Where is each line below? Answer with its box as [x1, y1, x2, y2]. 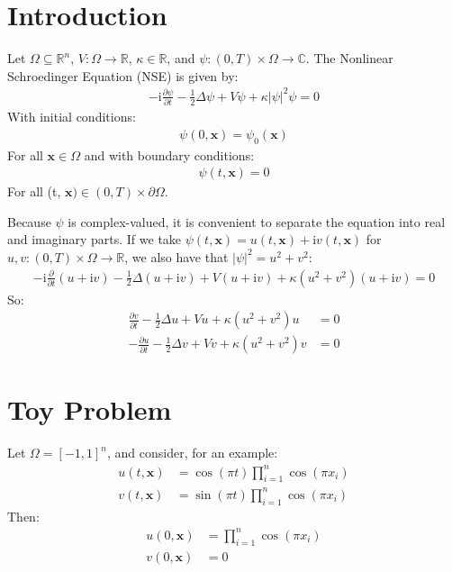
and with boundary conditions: [84, 145, 255, 164]
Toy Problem [7, 391, 172, 428]
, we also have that [124, 247, 229, 266]
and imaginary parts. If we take [7, 230, 182, 249]
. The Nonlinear [305, 49, 393, 68]
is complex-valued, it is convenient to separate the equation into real [68, 212, 446, 231]
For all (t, [7, 182, 61, 201]
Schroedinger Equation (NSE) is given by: [7, 66, 239, 85]
